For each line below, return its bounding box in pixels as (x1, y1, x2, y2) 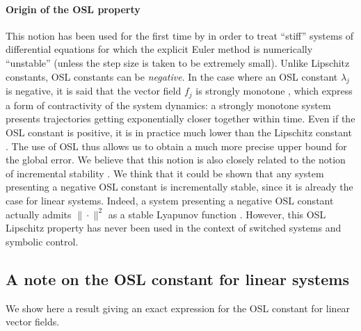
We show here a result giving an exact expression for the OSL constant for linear (6, 300, 351, 315)
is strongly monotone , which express (195, 83, 353, 98)
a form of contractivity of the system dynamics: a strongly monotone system (6, 97, 331, 112)
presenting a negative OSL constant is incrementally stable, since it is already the (6, 179, 353, 194)
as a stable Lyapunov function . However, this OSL (108, 207, 326, 221)
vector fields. (6, 314, 60, 329)
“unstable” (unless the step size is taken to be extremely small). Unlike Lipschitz (6, 55, 350, 70)
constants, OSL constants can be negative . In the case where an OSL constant (6, 69, 338, 83)
